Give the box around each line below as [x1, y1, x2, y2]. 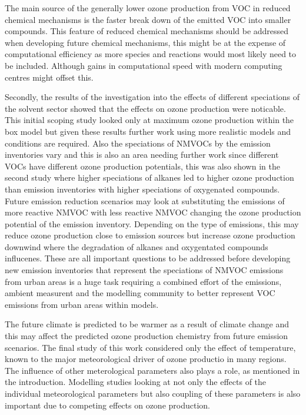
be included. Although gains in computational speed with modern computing [5, 59, 282, 71]
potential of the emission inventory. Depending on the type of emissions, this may [5, 217, 299, 230]
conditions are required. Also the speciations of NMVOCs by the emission [5, 137, 271, 149]
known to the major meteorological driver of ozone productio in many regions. [5, 353, 287, 365]
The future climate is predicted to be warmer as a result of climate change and [5, 318, 289, 330]
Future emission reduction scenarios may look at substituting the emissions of [5, 194, 285, 207]
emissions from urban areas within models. [5, 298, 159, 310]
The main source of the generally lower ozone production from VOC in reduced [5, 2, 291, 14]
